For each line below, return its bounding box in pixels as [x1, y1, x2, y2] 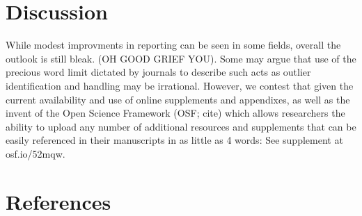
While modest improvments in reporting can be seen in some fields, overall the [6, 38, 341, 52]
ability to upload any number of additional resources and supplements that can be [6, 119, 356, 133]
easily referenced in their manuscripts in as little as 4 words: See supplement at [6, 133, 343, 147]
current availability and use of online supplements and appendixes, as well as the [6, 92, 350, 106]
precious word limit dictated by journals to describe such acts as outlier [6, 65, 311, 79]
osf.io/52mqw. [6, 146, 65, 160]
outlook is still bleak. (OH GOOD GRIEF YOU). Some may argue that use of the [6, 51, 356, 65]
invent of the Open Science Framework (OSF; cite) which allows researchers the [6, 106, 345, 120]
